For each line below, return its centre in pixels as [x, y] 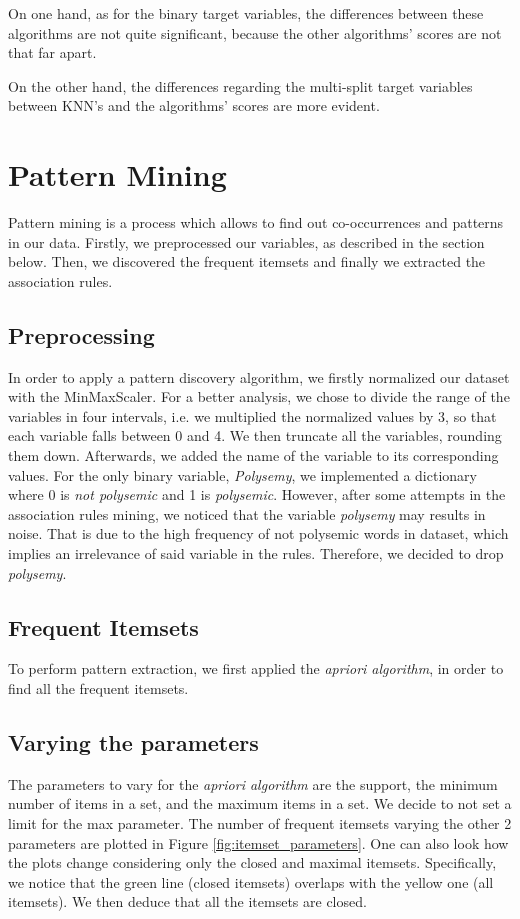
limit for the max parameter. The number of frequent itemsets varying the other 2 [260, 822]
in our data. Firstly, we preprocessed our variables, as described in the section [246, 241]
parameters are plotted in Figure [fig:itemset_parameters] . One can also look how [258, 842]
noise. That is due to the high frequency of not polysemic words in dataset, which [258, 533]
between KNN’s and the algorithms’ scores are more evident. [194, 105]
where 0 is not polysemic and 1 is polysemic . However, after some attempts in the [257, 494]
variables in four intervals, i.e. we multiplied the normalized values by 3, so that [252, 415]
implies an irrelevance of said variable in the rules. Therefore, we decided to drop [256, 553]
